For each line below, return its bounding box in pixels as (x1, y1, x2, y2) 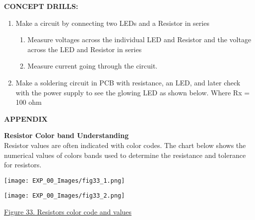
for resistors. (4, 159, 42, 170)
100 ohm (15, 97, 42, 107)
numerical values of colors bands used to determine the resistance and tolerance (4, 149, 246, 160)
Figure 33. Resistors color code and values (4, 207, 132, 217)
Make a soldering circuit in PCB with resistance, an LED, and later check (15, 77, 241, 87)
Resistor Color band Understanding (4, 130, 129, 141)
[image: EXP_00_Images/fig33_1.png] (4, 177, 125, 184)
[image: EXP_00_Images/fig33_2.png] (4, 192, 125, 200)
